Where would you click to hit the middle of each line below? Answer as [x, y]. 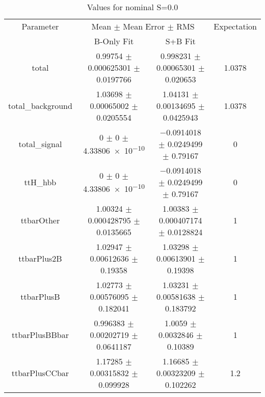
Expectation [235, 26]
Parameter [40, 26]
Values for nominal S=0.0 [132, 7]
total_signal [40, 144]
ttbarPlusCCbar [40, 373]
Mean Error [144, 26]
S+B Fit [180, 41]
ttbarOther [40, 220]
